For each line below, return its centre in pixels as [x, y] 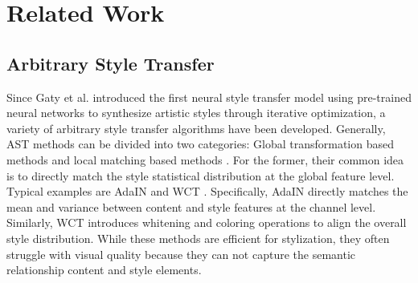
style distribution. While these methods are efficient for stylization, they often [198, 238]
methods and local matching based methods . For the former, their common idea [205, 159]
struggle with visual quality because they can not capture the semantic [181, 254]
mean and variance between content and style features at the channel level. [191, 206]
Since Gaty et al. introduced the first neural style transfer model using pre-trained [209, 97]
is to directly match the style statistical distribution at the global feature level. [201, 175]
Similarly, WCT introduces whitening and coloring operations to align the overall [207, 222]
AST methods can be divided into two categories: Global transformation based [200, 144]
